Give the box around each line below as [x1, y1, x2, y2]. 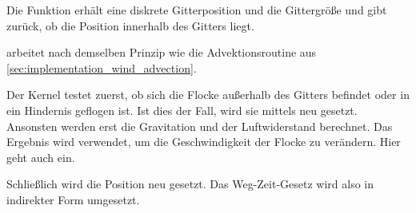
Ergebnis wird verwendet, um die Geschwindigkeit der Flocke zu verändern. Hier [6, 133, 401, 150]
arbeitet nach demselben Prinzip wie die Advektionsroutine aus [6, 44, 317, 61]
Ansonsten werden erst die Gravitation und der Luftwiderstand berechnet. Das [6, 117, 393, 134]
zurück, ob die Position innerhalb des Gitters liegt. [6, 17, 254, 34]
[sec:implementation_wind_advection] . [6, 59, 197, 76]
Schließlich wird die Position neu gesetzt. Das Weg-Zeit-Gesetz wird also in [6, 176, 374, 192]
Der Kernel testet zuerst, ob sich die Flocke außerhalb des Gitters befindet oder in [6, 86, 410, 103]
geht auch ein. [6, 148, 75, 165]
